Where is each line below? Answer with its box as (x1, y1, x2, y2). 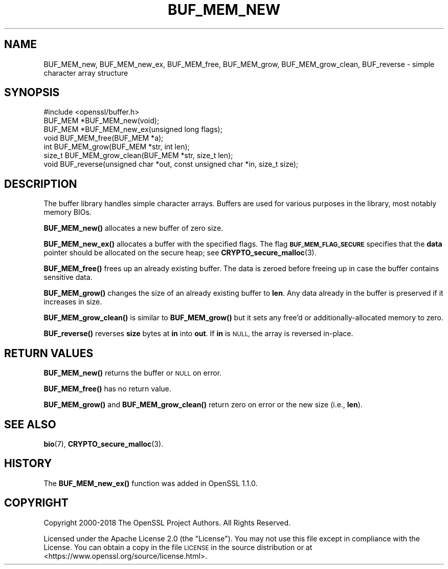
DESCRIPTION (4, 177, 77, 190)
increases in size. (43, 297, 102, 307)
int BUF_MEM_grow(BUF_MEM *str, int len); (43, 142, 190, 151)
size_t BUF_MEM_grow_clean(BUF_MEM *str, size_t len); (43, 151, 233, 160)
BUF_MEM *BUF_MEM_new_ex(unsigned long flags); (43, 125, 222, 134)
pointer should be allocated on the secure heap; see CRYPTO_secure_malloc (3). (43, 248, 317, 257)
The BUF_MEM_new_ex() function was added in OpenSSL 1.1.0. (43, 478, 258, 488)
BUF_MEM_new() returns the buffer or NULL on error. (43, 368, 222, 378)
